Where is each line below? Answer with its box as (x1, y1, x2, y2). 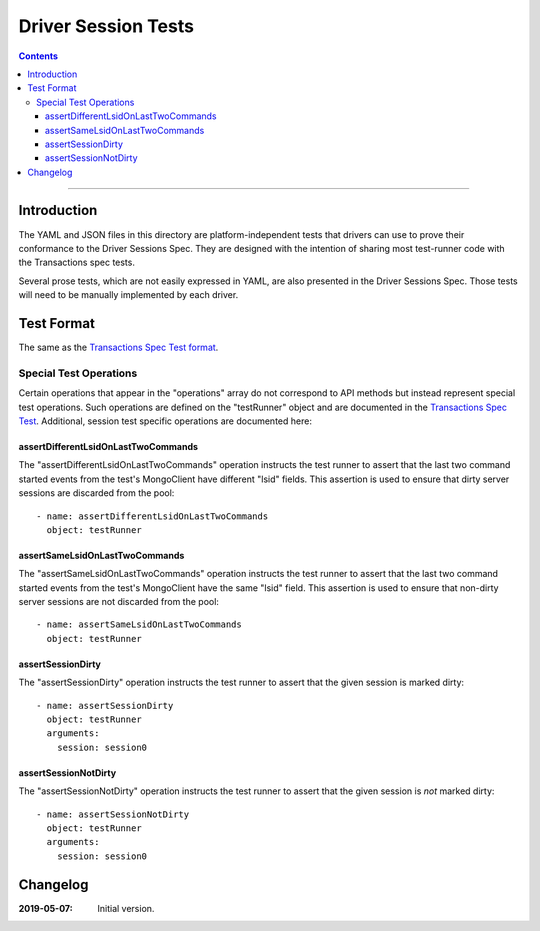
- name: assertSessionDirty (36, 700, 174, 711)
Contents (18, 50, 59, 62)
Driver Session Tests (18, 15, 195, 37)
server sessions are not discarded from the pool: (18, 596, 220, 608)
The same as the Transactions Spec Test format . (18, 341, 219, 354)
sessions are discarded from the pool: (18, 487, 175, 499)
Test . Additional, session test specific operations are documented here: (18, 415, 312, 427)
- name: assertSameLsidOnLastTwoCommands (36, 619, 242, 630)
